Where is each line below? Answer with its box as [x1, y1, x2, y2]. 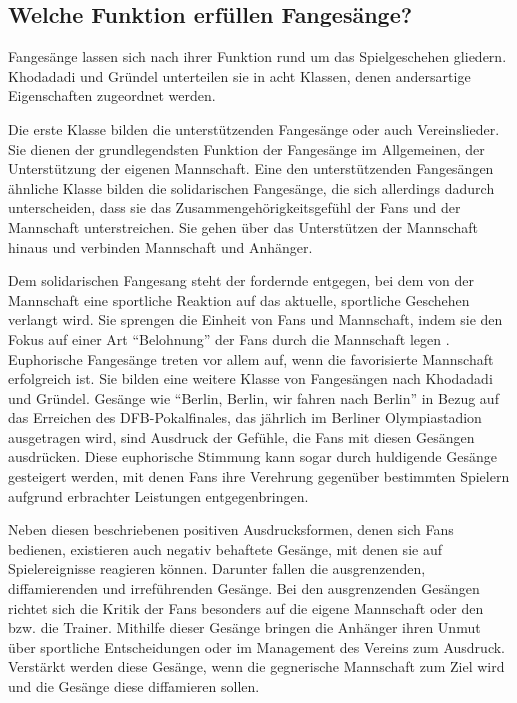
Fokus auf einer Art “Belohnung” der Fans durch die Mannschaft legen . [8, 328, 450, 349]
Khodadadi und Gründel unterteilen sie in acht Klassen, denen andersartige [8, 65, 471, 86]
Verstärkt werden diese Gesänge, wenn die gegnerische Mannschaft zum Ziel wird [8, 656, 505, 677]
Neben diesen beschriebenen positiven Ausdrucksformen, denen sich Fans [8, 519, 454, 540]
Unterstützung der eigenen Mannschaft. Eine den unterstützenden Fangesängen [8, 158, 494, 179]
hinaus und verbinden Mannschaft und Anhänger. [8, 236, 313, 257]
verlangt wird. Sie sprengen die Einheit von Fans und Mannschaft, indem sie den [8, 309, 503, 330]
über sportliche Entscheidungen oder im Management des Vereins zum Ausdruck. [8, 636, 505, 657]
